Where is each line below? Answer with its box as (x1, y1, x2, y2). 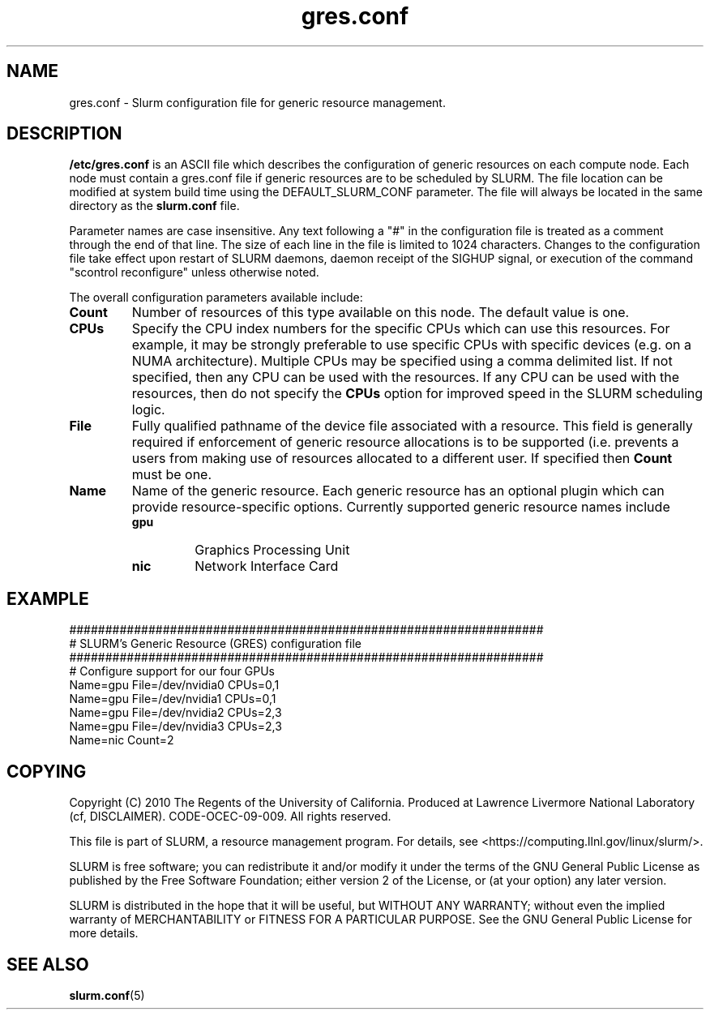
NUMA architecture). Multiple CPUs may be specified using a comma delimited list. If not (131, 353, 673, 370)
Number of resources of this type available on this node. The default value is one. (131, 304, 630, 321)
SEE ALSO (6, 954, 89, 975)
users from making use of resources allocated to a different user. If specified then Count (131, 450, 673, 467)
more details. (69, 926, 139, 941)
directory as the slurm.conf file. (69, 199, 240, 213)
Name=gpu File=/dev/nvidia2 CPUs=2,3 (69, 705, 282, 720)
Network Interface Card (195, 558, 339, 575)
